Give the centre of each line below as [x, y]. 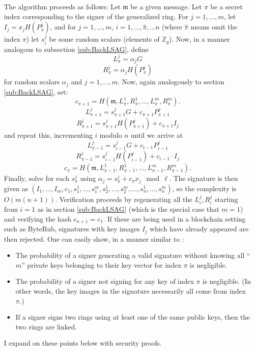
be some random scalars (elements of [104, 39]
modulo [111, 135]
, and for [63, 27]
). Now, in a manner [199, 39]
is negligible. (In [227, 281]
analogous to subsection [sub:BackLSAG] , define [76, 49]
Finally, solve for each [37, 178]
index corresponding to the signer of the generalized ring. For [96, 16]
